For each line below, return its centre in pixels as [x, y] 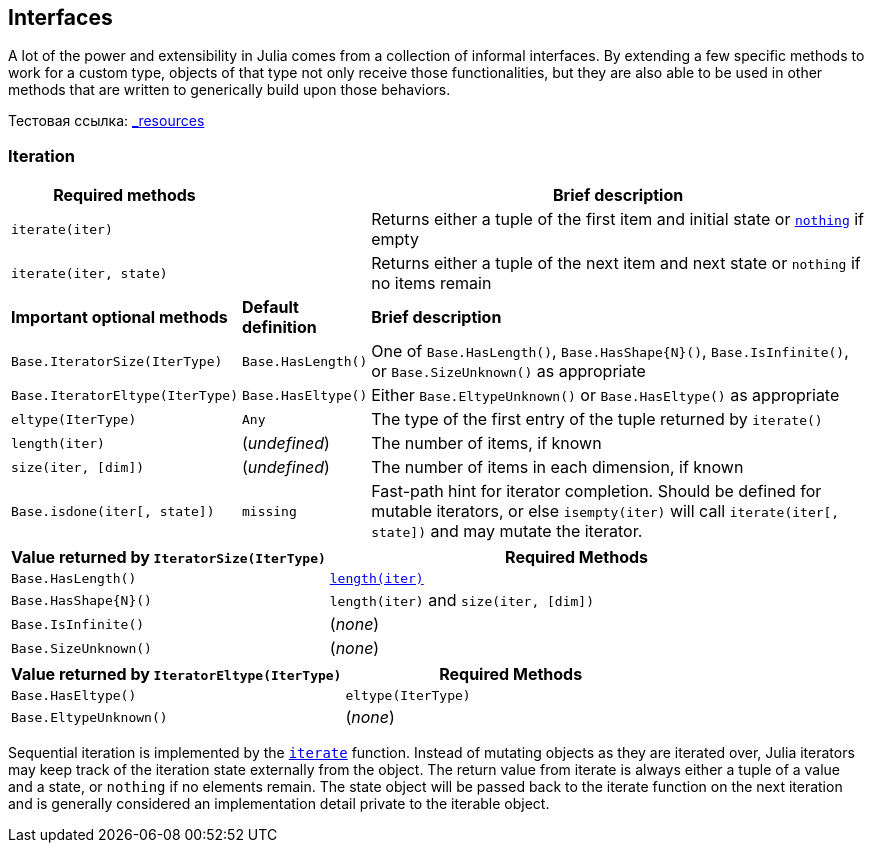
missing [269, 511]
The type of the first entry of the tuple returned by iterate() [597, 419]
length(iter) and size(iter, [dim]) [461, 600]
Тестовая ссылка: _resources [106, 121]
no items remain [431, 283]
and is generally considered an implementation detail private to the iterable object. [279, 804]
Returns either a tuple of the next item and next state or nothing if [616, 263]
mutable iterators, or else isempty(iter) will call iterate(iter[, [605, 511]
